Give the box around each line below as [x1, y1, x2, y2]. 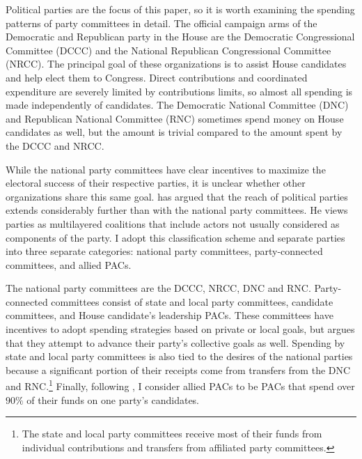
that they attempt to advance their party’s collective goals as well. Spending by [6, 335, 345, 350]
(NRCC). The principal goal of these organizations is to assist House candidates [6, 56, 347, 71]
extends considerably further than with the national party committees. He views [6, 203, 348, 217]
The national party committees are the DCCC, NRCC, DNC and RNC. [6, 281, 311, 295]
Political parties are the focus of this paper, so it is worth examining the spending [6, 2, 355, 16]
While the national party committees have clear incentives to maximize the [6, 162, 326, 176]
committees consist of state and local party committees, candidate [51, 294, 333, 309]
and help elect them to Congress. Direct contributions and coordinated [6, 70, 308, 84]
